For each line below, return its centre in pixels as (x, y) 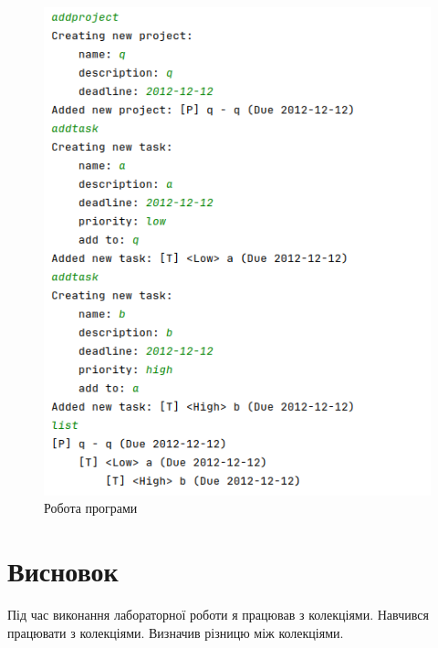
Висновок (63, 571)
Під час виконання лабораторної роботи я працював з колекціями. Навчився (218, 615)
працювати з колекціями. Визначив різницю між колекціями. (176, 632)
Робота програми (91, 508)
